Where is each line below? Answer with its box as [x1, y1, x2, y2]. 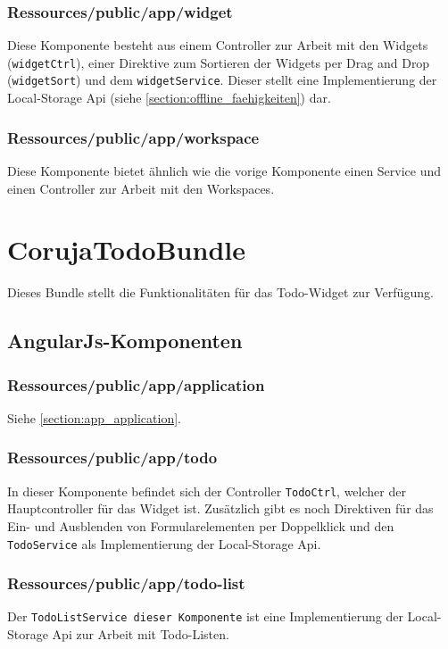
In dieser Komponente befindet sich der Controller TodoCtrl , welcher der [7, 481, 406, 500]
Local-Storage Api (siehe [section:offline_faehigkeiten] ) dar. [7, 88, 331, 107]
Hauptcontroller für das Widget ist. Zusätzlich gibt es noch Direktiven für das [7, 499, 434, 518]
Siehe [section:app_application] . [7, 408, 181, 427]
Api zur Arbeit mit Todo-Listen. [52, 625, 229, 644]
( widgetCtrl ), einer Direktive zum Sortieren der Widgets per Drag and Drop [7, 53, 430, 71]
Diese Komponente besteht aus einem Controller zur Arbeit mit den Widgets [7, 36, 428, 54]
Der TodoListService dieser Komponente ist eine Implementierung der [7, 607, 403, 626]
